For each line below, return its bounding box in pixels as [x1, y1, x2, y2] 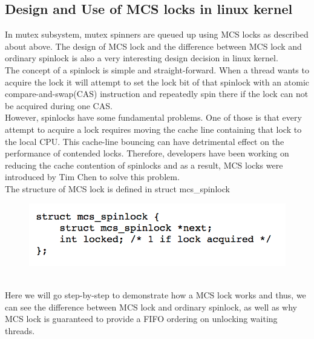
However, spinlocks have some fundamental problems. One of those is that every [5, 111, 302, 124]
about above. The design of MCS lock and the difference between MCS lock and [5, 39, 302, 52]
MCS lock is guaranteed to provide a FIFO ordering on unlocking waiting [5, 312, 278, 325]
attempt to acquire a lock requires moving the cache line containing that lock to [5, 123, 302, 135]
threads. [5, 324, 35, 337]
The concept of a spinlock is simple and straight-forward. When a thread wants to [5, 63, 309, 76]
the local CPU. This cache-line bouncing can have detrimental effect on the [5, 135, 284, 147]
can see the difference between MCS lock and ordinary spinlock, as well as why [5, 300, 297, 313]
